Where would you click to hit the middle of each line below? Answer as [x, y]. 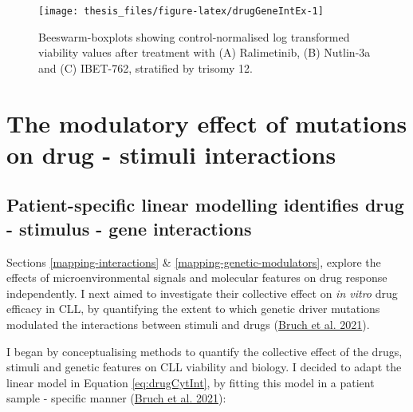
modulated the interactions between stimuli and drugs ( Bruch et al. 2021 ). [188, 324]
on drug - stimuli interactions [171, 154]
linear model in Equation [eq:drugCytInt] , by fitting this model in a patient [191, 382]
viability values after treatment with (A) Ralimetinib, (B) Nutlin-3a [205, 52]
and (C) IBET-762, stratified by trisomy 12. [146, 67]
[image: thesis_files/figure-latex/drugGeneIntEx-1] [181, 11]
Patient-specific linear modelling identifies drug [205, 205]
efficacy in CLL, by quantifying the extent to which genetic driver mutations [193, 309]
